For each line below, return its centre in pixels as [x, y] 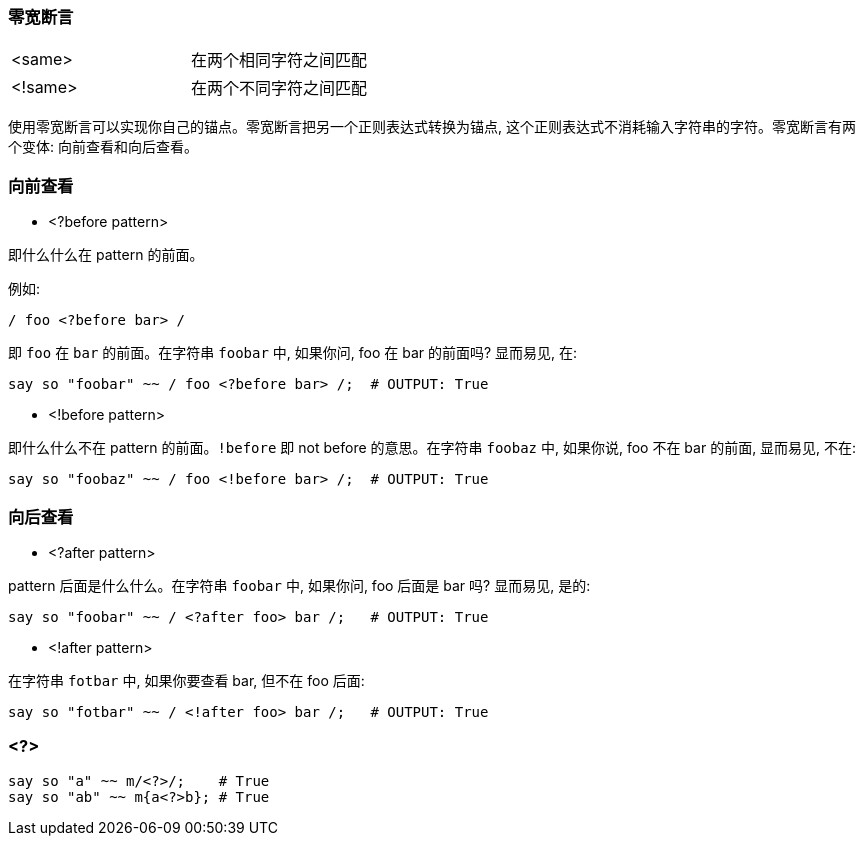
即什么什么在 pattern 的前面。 [106, 255]
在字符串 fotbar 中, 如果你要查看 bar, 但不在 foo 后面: [186, 680]
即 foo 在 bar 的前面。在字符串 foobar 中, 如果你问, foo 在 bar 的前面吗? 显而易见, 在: [293, 353]
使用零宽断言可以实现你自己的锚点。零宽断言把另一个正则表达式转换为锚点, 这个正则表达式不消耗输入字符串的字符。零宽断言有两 [432, 127]
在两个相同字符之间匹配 [279, 60]
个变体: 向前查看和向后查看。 [103, 147]
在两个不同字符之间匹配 [279, 88]
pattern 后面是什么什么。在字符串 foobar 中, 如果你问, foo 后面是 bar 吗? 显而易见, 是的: [299, 585]
